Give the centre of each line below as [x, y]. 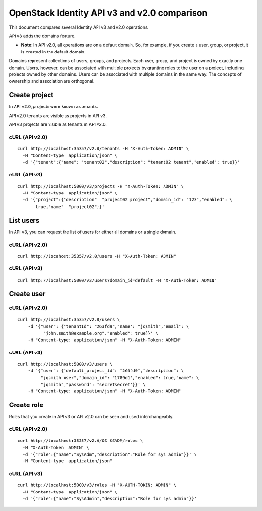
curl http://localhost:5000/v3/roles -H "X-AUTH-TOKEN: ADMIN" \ [97, 485]
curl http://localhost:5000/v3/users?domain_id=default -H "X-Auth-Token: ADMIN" [117, 280]
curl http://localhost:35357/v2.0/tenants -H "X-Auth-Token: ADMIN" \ [103, 149]
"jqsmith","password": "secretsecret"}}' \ [93, 384]
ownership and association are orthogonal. [52, 81]
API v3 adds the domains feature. [42, 36]
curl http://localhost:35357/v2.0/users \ [69, 319]
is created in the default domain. [53, 52]
